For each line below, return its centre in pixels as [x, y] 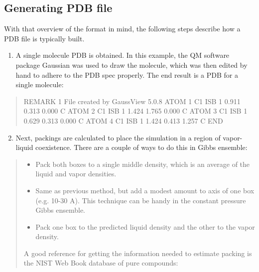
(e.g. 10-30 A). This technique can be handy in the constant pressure [141, 200]
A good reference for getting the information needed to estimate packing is [138, 253]
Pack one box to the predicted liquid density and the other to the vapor [145, 226]
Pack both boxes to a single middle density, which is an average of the [143, 164]
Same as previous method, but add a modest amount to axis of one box [145, 190]
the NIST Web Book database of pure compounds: [101, 263]
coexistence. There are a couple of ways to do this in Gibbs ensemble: [141, 147]
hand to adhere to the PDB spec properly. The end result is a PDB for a [127, 74]
